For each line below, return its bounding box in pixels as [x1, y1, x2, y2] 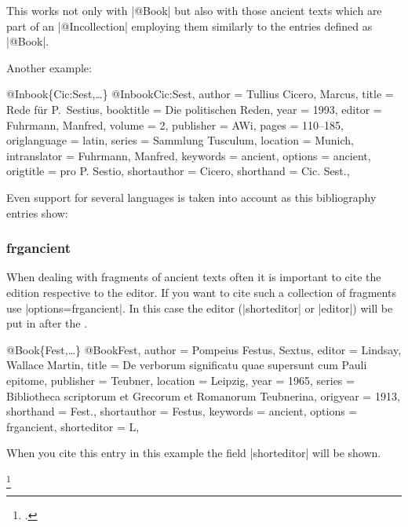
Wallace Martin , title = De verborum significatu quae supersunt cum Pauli [6, 357, 367, 373]
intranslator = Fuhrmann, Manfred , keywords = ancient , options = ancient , [6, 147, 371, 163]
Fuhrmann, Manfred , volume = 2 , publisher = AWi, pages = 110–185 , [6, 116, 344, 133]
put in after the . [6, 315, 88, 331]
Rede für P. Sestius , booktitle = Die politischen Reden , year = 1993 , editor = [6, 101, 382, 117]
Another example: [6, 59, 92, 75]
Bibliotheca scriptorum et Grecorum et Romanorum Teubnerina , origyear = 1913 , [6, 387, 400, 404]
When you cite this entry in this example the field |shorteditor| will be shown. [6, 445, 381, 461]
